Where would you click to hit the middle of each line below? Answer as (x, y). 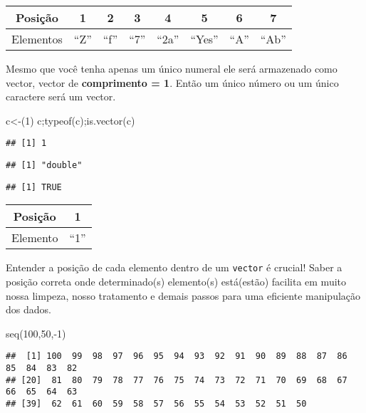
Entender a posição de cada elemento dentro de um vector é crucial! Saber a (174, 267)
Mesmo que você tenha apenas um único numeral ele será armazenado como (172, 68)
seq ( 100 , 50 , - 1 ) (36, 333)
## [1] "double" (44, 166)
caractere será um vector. (61, 96)
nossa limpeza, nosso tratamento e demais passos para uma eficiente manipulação (183, 295)
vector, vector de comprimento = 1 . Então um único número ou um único (172, 82)
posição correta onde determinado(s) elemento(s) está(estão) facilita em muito (176, 281)
